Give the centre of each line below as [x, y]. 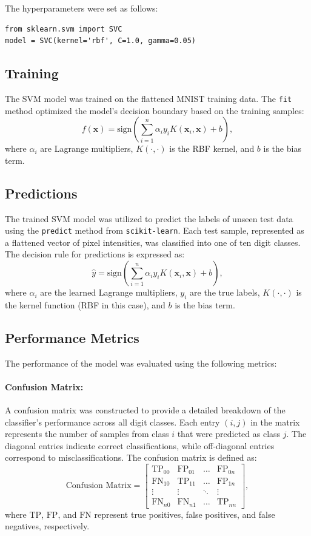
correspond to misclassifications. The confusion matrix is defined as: [131, 457]
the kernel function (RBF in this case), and [85, 304]
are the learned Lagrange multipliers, [109, 292]
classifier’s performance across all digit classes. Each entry [112, 422]
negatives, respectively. [47, 526]
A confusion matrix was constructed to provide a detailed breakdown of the [145, 410]
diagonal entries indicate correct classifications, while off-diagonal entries [140, 445]
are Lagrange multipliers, [87, 148]
